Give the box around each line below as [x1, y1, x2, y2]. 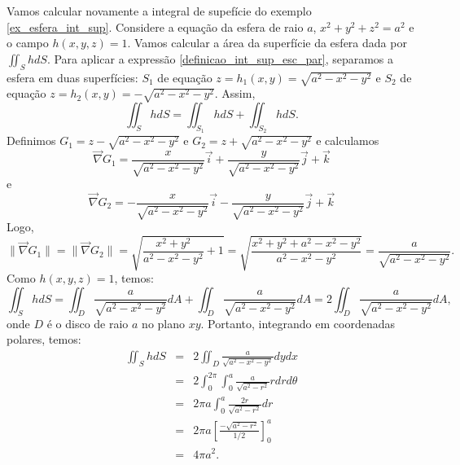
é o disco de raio [46, 314, 129, 331]
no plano [142, 314, 186, 331]
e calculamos [316, 132, 379, 149]
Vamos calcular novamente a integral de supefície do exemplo [7, 2, 312, 19]
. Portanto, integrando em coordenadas [200, 314, 395, 331]
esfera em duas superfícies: [7, 68, 138, 86]
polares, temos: [7, 331, 81, 348]
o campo [7, 34, 49, 51]
